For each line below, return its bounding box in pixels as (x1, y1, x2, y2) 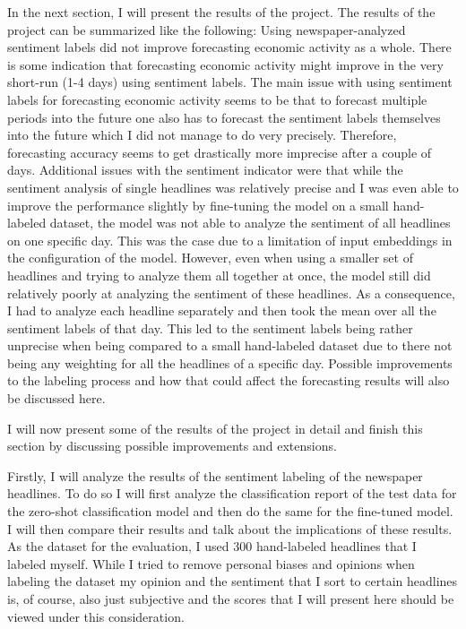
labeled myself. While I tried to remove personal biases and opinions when (7, 554, 415, 573)
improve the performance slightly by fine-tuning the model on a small (7, 195, 389, 214)
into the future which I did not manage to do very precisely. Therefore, (7, 125, 397, 144)
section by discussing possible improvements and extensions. (7, 436, 337, 455)
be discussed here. (7, 389, 106, 408)
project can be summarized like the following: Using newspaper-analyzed (7, 20, 406, 39)
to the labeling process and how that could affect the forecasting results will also (7, 371, 450, 390)
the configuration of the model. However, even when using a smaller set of (7, 248, 413, 267)
